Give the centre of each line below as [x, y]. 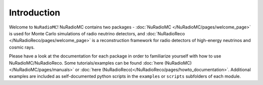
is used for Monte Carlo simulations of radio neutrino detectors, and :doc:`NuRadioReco [97, 33]
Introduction [35, 13]
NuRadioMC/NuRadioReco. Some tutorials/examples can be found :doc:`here [86, 63]
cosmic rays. [22, 47]
